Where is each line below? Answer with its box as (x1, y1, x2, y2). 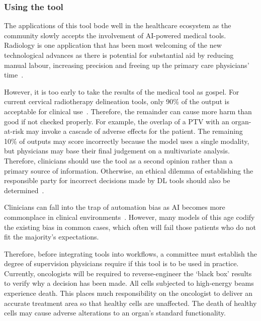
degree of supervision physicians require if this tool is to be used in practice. (4, 258, 239, 269)
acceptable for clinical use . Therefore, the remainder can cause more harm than (4, 106, 252, 116)
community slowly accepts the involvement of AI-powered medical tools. (4, 30, 226, 40)
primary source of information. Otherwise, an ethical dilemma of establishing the (4, 165, 253, 176)
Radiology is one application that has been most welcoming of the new (4, 40, 222, 50)
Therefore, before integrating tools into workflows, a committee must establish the (4, 248, 257, 259)
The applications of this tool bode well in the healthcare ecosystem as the (4, 20, 231, 31)
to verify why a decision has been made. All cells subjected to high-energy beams (4, 278, 254, 288)
